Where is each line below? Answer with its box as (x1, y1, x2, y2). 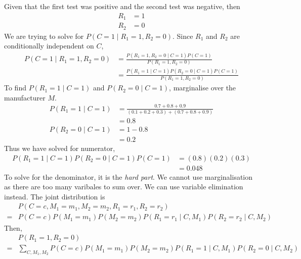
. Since (172, 30, 193, 41)
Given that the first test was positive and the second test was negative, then (4, 1, 240, 11)
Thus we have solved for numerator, (4, 143, 115, 153)
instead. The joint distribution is (4, 191, 105, 201)
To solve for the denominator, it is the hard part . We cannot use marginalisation (4, 171, 253, 182)
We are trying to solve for (4, 30, 84, 41)
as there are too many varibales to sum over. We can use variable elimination (4, 181, 243, 192)
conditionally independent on (4, 40, 94, 51)
